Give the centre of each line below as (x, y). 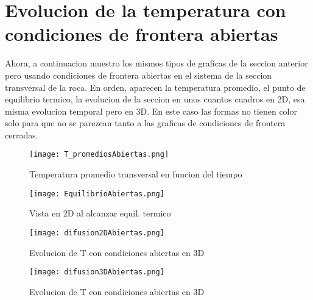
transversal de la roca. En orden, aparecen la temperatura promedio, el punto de (155, 87)
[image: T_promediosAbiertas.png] (99, 155)
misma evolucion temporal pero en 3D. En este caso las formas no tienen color (151, 111)
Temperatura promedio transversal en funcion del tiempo (136, 174)
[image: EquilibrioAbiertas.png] (97, 194)
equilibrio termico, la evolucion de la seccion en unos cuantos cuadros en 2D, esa (155, 99)
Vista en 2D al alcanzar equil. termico (100, 213)
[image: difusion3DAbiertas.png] (97, 272)
